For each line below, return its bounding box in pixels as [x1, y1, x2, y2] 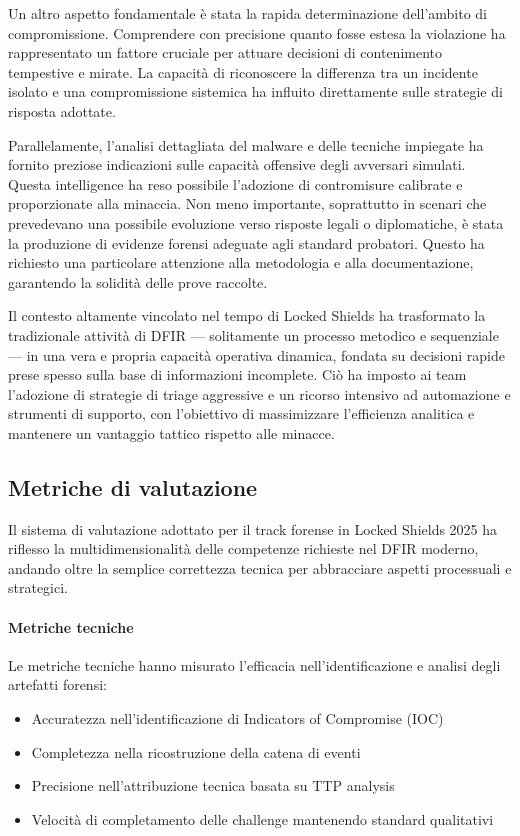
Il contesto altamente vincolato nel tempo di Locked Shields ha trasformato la [8, 305, 486, 326]
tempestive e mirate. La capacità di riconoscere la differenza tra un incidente [8, 61, 478, 82]
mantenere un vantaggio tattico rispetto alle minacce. [8, 422, 335, 443]
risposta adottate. [8, 100, 116, 121]
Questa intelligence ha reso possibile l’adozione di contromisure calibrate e [8, 173, 463, 194]
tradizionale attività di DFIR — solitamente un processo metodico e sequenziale [8, 324, 499, 345]
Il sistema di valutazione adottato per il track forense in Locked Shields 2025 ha [8, 518, 498, 539]
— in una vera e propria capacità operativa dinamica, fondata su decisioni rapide [8, 344, 505, 365]
